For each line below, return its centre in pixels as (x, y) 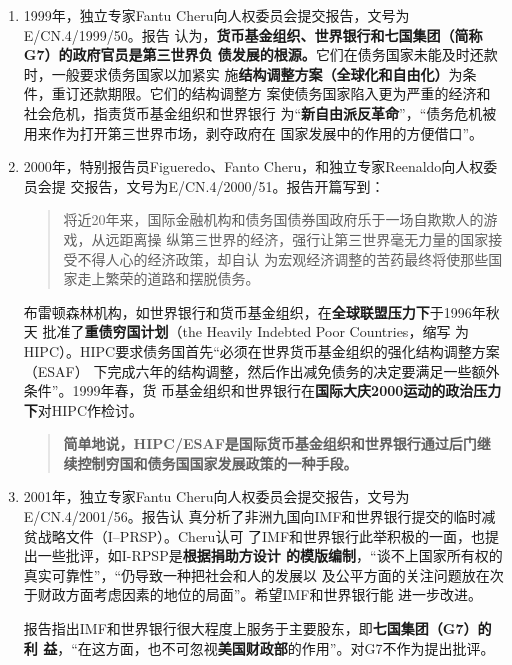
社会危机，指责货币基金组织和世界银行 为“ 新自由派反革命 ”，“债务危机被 (260, 112)
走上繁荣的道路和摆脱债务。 (168, 278)
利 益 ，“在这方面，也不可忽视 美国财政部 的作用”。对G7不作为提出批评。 (259, 647)
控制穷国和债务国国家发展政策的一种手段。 (217, 462)
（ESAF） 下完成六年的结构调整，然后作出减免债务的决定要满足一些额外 (261, 370)
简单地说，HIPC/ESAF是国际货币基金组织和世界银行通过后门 (270, 443)
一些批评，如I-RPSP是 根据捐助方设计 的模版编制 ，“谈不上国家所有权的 (270, 555)
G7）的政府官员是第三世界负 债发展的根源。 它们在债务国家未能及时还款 (260, 54)
